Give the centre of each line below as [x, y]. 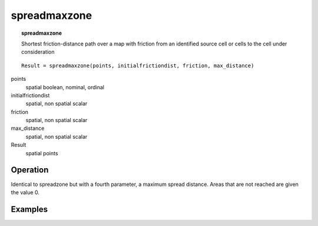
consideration [38, 52]
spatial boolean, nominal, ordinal [65, 87]
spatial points [42, 153]
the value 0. [25, 192]
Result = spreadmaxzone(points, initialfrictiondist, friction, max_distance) [138, 65]
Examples [29, 209]
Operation [30, 170]
